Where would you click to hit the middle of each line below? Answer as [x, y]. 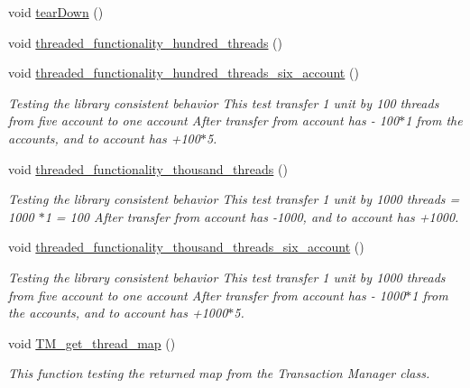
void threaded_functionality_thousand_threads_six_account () [186, 247]
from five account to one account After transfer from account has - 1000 [207, 295]
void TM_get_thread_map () [92, 342]
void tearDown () [56, 12]
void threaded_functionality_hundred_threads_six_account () [184, 73]
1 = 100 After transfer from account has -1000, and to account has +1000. [252, 216]
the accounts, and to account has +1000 [118, 313]
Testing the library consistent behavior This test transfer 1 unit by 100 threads [224, 102]
